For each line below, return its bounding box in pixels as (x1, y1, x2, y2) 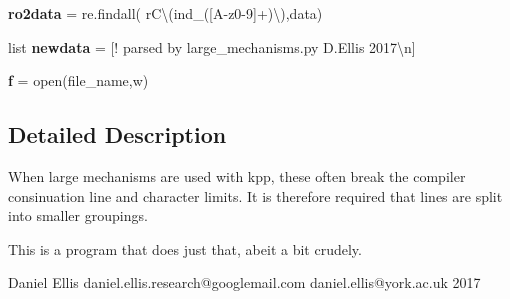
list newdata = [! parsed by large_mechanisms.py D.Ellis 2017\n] (8, 36, 416, 57)
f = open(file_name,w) (8, 70, 149, 91)
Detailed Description (8, 119, 227, 150)
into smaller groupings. (8, 205, 148, 226)
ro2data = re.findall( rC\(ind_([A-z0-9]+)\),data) (8, 3, 323, 23)
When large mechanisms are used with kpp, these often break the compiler (8, 165, 466, 186)
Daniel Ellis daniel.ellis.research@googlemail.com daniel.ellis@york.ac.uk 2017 (8, 272, 481, 293)
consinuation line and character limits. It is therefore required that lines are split (8, 185, 503, 206)
